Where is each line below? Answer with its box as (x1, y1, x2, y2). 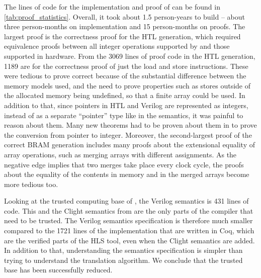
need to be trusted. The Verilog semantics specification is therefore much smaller (4, 215, 253, 226)
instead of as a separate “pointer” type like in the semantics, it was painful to (4, 110, 243, 120)
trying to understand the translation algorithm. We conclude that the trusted (4, 254, 243, 265)
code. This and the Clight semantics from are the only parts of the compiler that (4, 205, 253, 216)
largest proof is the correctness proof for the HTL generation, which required (4, 31, 241, 41)
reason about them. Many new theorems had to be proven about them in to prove (4, 120, 257, 130)
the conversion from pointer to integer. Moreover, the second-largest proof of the (4, 129, 252, 140)
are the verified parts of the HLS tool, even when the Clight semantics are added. (4, 235, 255, 245)
